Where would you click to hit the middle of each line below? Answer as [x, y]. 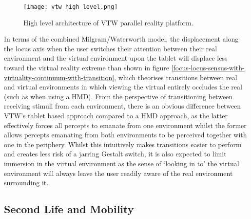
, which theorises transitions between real [176, 77]
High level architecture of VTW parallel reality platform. [108, 22]
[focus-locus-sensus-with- [208, 68]
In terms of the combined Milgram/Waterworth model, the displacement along [121, 39]
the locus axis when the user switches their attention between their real [111, 48]
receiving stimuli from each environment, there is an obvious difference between [123, 106]
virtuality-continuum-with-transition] [59, 77]
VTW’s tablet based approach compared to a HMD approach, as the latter [116, 115]
